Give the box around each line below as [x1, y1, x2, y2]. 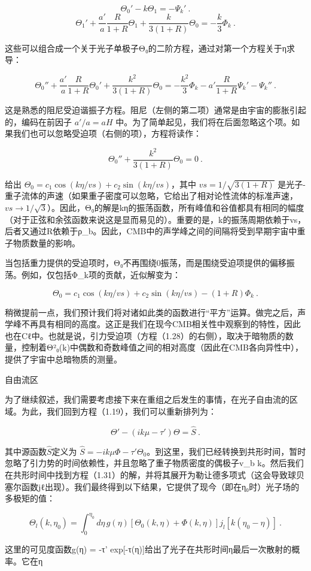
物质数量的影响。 [13, 236, 80, 249]
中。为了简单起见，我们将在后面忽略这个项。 [115, 115, 292, 128]
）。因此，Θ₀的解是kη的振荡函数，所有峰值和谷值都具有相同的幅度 [47, 201, 304, 213]
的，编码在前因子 [5, 115, 72, 128]
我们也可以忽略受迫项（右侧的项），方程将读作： [13, 127, 202, 140]
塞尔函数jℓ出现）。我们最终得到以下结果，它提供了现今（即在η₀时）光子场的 [5, 480, 300, 493]
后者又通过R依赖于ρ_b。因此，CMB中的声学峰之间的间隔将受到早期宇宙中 [5, 225, 297, 237]
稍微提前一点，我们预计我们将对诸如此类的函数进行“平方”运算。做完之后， [5, 306, 298, 318]
